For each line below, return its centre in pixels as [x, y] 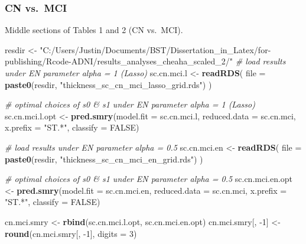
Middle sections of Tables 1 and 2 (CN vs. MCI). [94, 30]
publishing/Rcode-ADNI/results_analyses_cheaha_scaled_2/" [119, 61]
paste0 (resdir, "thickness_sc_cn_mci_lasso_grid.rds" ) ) [108, 84]
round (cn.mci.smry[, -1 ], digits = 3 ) [71, 233]
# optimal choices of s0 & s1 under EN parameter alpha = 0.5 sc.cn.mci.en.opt [149, 179]
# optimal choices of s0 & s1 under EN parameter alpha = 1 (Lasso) [130, 104]
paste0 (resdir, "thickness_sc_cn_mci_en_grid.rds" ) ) [104, 159]
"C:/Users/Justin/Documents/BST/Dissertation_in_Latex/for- [155, 49]
